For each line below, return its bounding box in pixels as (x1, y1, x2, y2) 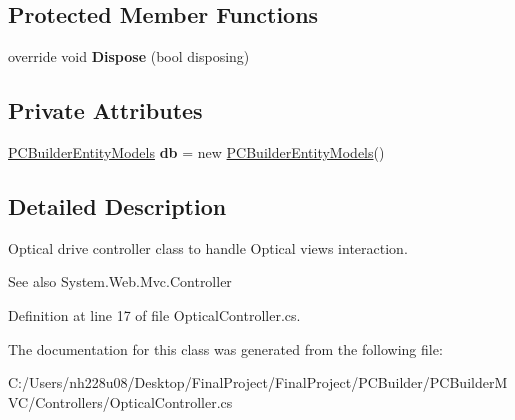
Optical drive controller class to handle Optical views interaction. (8, 237, 408, 258)
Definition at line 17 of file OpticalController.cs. (8, 304, 301, 325)
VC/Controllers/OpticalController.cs (8, 391, 233, 412)
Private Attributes (8, 95, 203, 126)
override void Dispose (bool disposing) (8, 46, 250, 67)
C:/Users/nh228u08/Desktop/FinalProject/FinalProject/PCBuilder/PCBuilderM (8, 372, 508, 393)
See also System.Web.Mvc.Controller (8, 271, 232, 292)
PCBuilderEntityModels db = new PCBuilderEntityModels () (8, 142, 385, 162)
